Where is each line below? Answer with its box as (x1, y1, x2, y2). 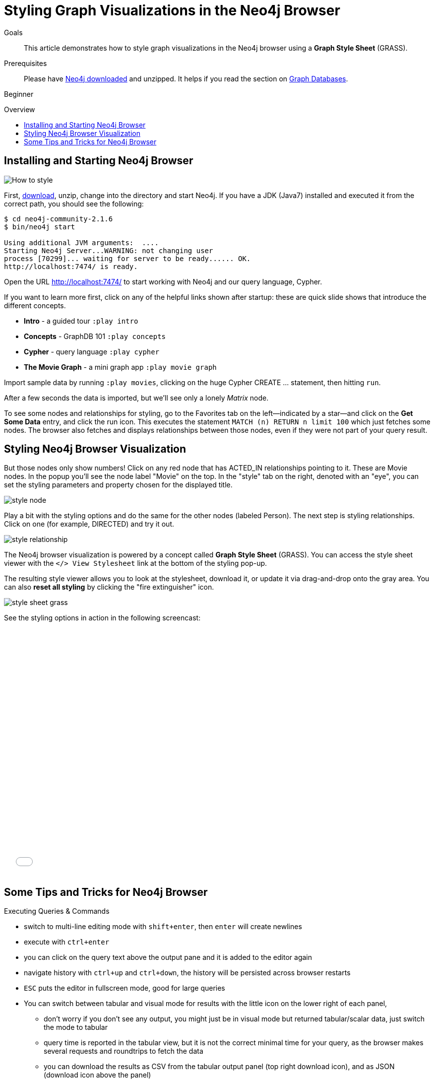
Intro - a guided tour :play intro (24, 316, 138, 325)
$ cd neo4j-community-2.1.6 (4, 214, 113, 223)
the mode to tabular (44, 1023, 108, 1032)
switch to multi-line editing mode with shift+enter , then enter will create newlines (24, 922, 302, 931)
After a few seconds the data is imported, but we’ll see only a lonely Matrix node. (4, 393, 269, 402)
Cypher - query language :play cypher (24, 347, 160, 356)
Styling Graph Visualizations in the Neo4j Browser (4, 2, 340, 19)
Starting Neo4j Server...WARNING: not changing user (4, 246, 213, 255)
